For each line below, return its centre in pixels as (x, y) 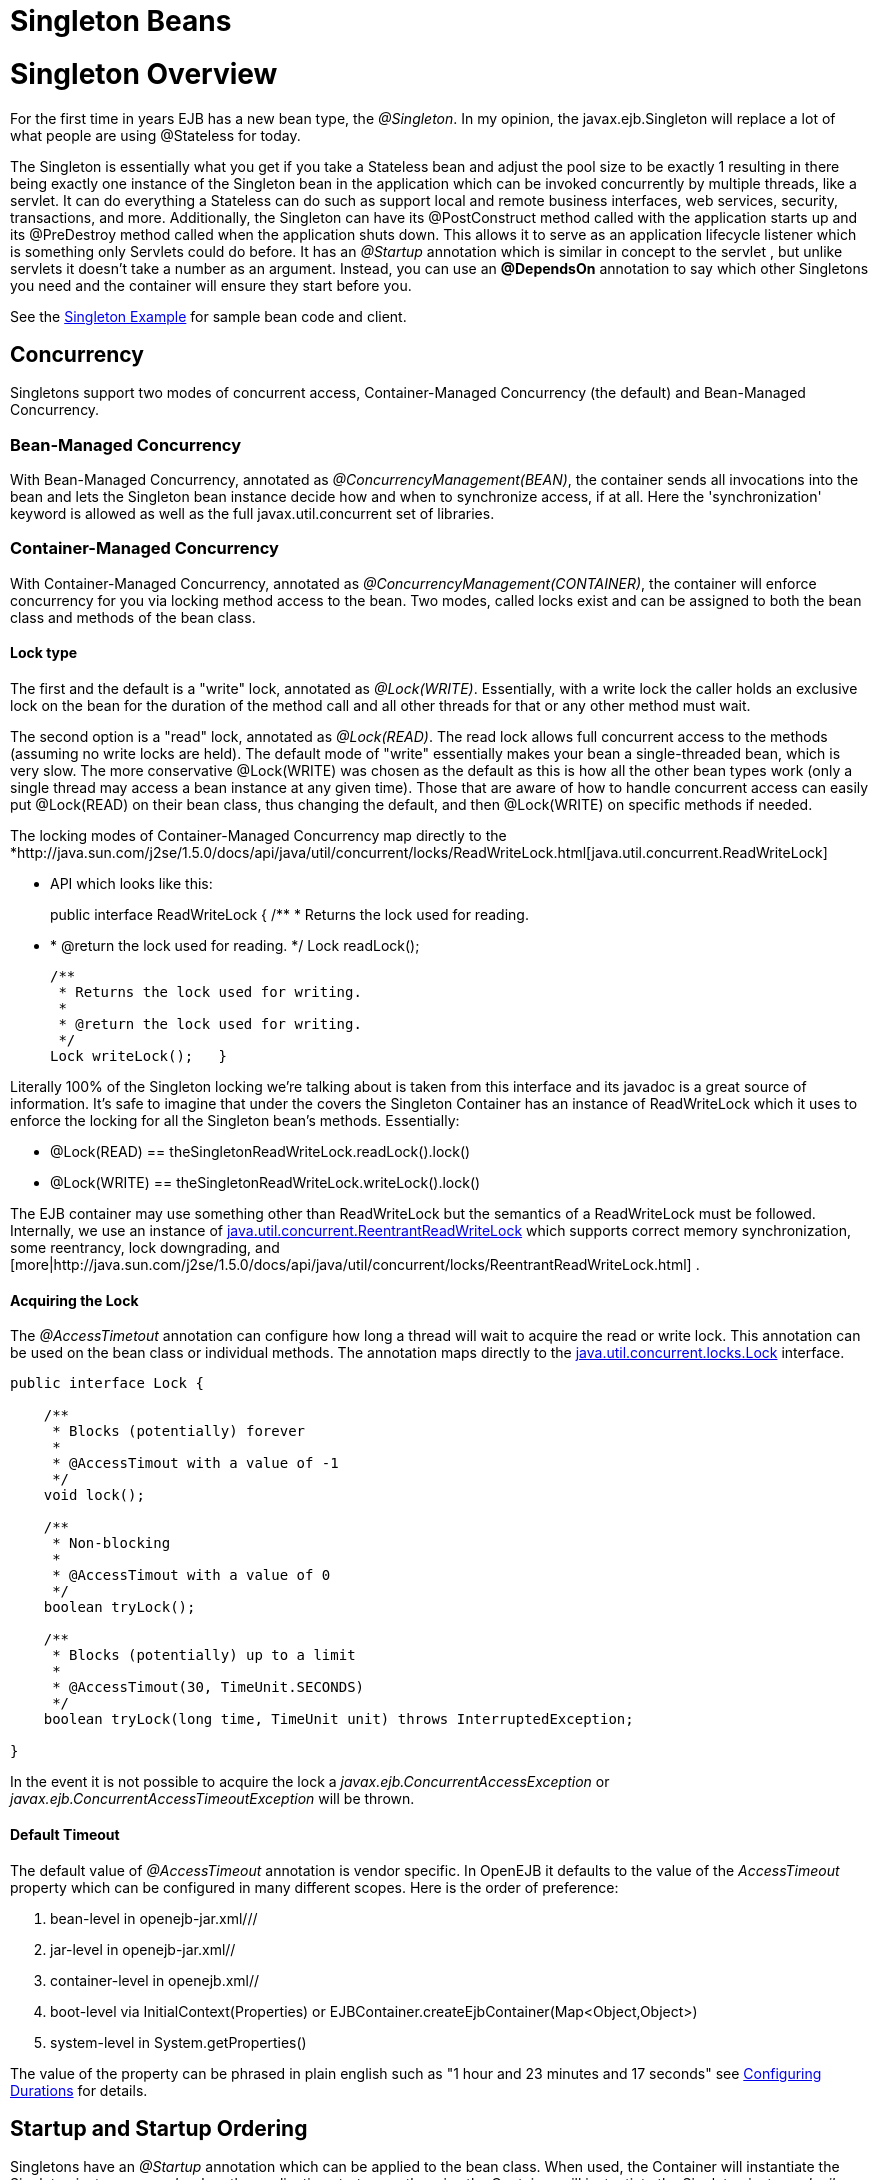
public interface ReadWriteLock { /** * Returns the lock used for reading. (289, 915)
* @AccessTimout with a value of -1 (195, 1463)
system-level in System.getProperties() (178, 2042)
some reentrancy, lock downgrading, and (145, 1248)
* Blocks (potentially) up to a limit (204, 1655)
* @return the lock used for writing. (210, 1024)
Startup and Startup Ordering (159, 2128)
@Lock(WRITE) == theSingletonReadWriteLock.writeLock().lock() (265, 1183)
